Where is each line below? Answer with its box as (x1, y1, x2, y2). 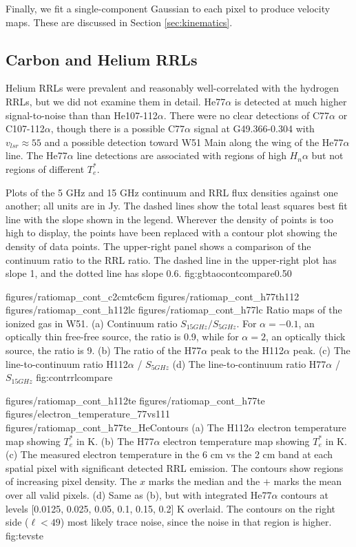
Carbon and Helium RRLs (6, 48, 198, 70)
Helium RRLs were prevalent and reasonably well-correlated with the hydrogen (6, 81, 339, 95)
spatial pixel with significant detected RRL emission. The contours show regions (6, 460, 344, 475)
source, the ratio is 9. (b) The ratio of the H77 (6, 343, 202, 358)
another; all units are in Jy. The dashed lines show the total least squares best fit (6, 198, 348, 213)
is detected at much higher (234, 94, 347, 108)
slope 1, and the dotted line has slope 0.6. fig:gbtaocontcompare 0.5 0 (6, 266, 292, 280)
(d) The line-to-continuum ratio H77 (172, 356, 326, 371)
